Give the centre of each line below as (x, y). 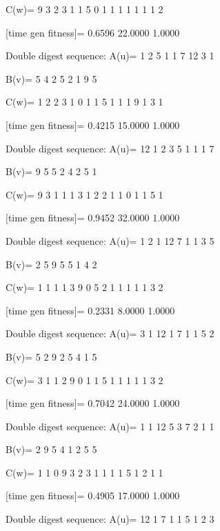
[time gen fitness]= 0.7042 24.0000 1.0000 (93, 403)
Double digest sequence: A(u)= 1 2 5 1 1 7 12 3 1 (110, 56)
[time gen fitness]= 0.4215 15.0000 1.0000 (93, 124)
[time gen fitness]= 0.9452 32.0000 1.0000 (93, 218)
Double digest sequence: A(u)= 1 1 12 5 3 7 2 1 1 (110, 426)
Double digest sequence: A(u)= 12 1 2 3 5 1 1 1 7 (110, 148)
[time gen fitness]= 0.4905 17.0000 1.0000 (93, 495)
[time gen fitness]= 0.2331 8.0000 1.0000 (90, 310)
